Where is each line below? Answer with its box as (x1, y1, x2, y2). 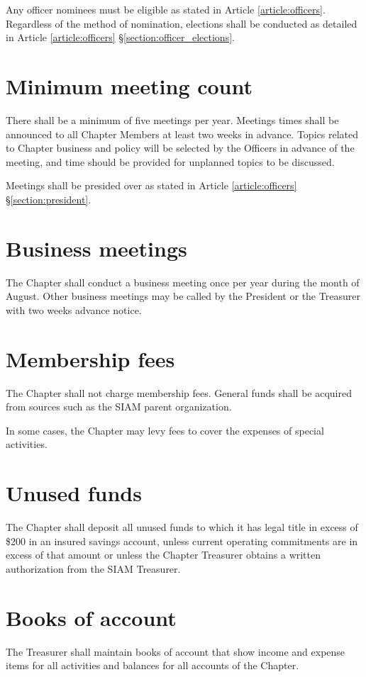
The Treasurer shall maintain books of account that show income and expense (6, 644, 345, 659)
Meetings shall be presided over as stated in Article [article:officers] (6, 178, 297, 193)
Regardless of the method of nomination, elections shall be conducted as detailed (6, 16, 357, 30)
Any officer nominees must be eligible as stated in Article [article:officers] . (6, 2, 326, 16)
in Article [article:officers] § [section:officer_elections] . (6, 30, 235, 45)
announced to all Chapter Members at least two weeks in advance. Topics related (6, 126, 358, 141)
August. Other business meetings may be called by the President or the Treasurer (6, 289, 360, 303)
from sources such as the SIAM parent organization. (6, 399, 232, 414)
